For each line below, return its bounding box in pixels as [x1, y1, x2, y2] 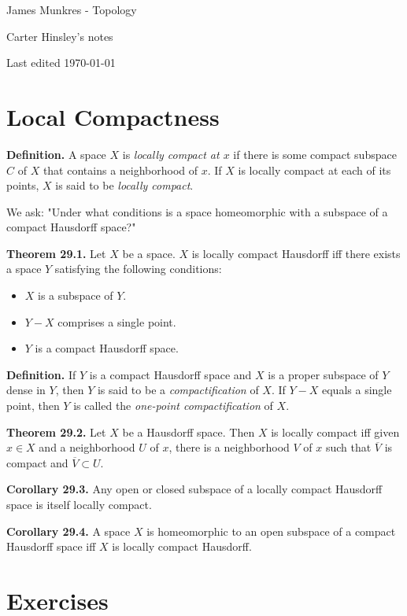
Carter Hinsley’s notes [6, 28, 113, 44]
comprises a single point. [57, 313, 176, 330]
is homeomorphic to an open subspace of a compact [146, 522, 396, 539]
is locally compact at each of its [238, 161, 391, 178]
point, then [6, 397, 60, 414]
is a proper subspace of [268, 366, 379, 382]
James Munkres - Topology [6, 2, 137, 17]
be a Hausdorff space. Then [122, 423, 255, 440]
